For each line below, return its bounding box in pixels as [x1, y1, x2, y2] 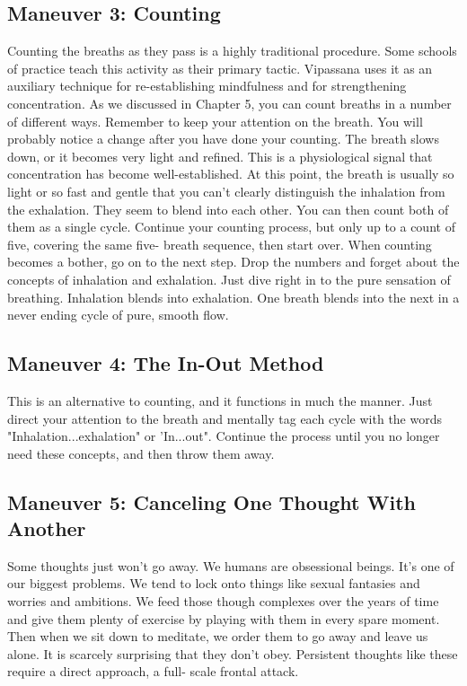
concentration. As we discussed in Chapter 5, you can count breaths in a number [7, 93, 452, 112]
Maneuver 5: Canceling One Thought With [7, 488, 416, 515]
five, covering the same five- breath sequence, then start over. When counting [7, 234, 432, 253]
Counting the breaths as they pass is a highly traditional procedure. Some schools [7, 41, 457, 60]
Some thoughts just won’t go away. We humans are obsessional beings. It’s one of [7, 556, 454, 575]
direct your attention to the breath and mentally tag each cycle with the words [7, 409, 442, 427]
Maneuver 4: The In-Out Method [7, 349, 324, 377]
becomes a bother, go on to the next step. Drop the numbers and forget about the [7, 252, 460, 271]
